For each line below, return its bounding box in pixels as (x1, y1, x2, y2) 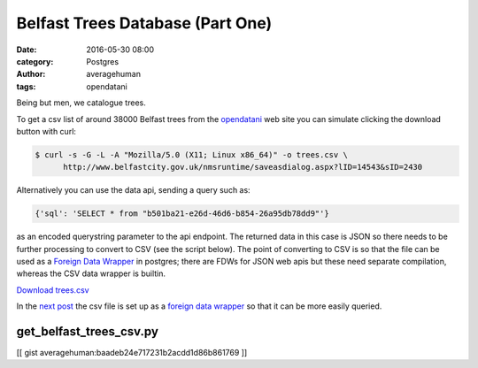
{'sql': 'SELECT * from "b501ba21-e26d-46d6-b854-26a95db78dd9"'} (35, 209, 329, 218)
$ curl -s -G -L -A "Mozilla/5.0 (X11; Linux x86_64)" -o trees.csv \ (35, 149, 349, 159)
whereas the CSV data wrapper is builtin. (16, 268, 166, 279)
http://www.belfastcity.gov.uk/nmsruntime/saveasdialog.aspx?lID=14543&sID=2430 (63, 162, 423, 172)
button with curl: (16, 126, 77, 136)
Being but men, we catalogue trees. (16, 97, 146, 108)
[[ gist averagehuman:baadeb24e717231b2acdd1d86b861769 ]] (16, 348, 248, 358)
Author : (16, 69, 46, 80)
